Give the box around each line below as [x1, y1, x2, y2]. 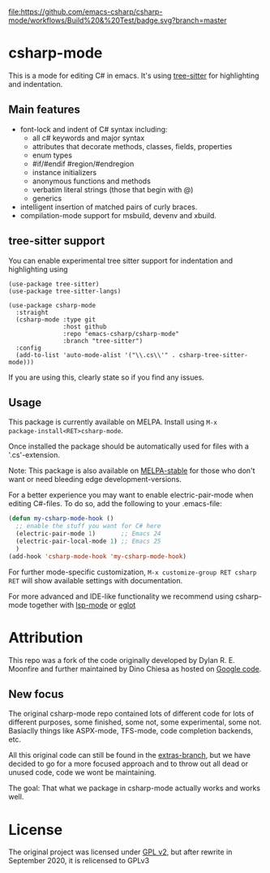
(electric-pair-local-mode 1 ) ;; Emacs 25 [15, 537, 161, 545]
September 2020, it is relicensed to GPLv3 [8, 856, 150, 866]
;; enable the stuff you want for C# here [15, 523, 161, 531]
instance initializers [32, 167, 97, 177]
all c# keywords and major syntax [32, 133, 145, 143]
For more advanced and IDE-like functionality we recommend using [8, 591, 234, 601]
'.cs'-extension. [8, 450, 61, 460]
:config [15, 344, 42, 352]
